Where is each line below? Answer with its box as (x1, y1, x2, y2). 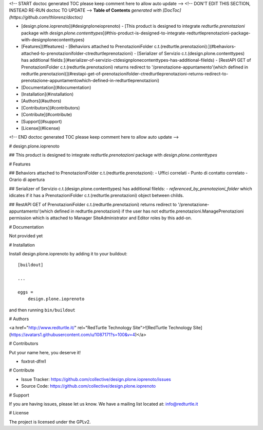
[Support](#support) (21, 118, 62, 124)
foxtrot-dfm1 (21, 358, 46, 364)
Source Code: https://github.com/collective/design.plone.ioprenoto (21, 383, 156, 389)
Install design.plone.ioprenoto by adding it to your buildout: (9, 251, 128, 256)
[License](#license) (21, 125, 60, 131)
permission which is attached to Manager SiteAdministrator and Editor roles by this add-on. (9, 215, 192, 221)
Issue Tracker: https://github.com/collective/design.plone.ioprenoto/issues (21, 376, 171, 382)
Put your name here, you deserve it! (9, 349, 81, 355)
